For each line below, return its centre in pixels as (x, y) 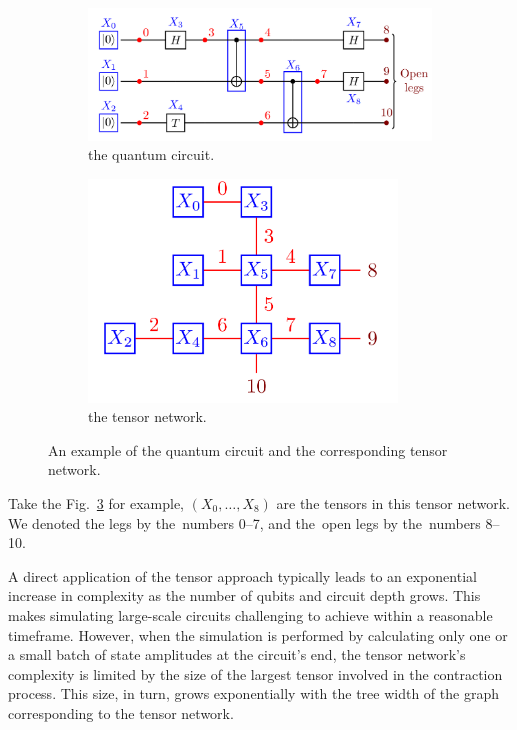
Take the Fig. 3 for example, (96, 502)
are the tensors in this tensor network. (393, 502)
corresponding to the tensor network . (121, 712)
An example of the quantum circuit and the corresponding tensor (248, 449)
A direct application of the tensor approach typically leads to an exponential (242, 575)
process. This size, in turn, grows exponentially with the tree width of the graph (253, 693)
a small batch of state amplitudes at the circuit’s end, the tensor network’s (237, 654)
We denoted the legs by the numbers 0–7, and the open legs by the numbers (244, 522)
